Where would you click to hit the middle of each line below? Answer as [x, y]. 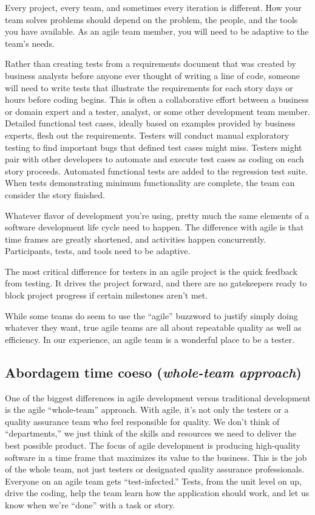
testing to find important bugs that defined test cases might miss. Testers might [154, 147]
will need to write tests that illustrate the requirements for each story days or [149, 87]
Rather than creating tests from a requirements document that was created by [151, 64]
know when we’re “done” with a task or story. [90, 504]
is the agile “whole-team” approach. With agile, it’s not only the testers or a [147, 410]
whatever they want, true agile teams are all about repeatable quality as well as [153, 327]
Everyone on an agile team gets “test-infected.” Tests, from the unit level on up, [153, 481]
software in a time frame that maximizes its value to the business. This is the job [156, 457]
